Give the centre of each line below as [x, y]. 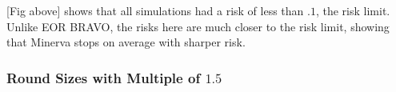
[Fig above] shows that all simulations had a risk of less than [155, 10]
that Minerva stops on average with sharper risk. [126, 42]
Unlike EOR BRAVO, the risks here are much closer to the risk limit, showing [198, 26]
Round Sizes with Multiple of [104, 77]
